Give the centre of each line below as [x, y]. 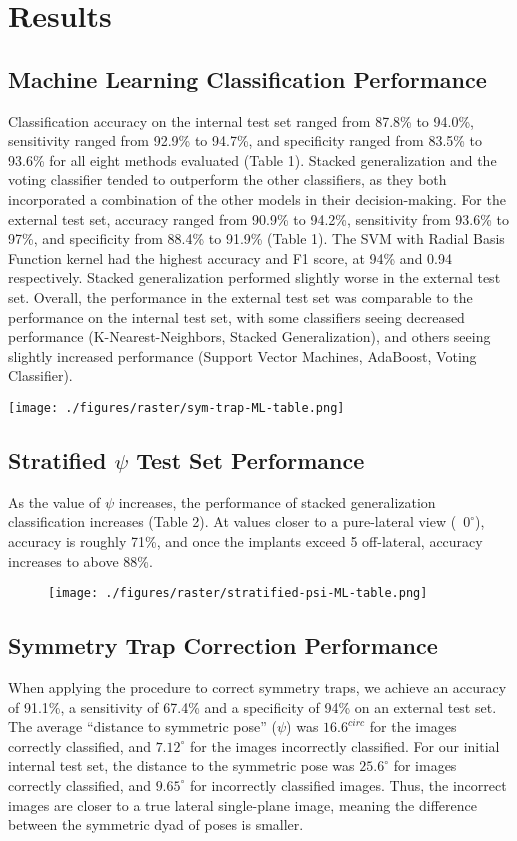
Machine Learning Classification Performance [247, 78]
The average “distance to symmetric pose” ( [142, 726]
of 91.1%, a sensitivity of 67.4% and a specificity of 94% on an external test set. [252, 706]
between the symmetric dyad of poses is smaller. [156, 824]
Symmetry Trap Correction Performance [223, 645]
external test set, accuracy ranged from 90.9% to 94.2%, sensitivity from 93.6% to [258, 218]
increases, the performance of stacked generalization [277, 501]
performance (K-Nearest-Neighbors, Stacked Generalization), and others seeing [249, 336]
